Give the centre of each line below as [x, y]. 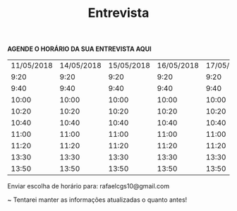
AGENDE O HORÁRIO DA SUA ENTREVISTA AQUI [79, 49]
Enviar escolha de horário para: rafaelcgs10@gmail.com [89, 186]
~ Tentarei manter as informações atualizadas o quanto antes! [97, 200]
